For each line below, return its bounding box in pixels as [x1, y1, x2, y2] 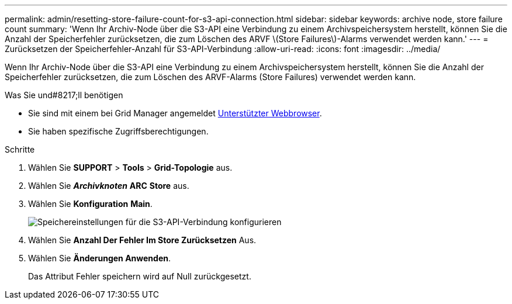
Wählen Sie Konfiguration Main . [28, 199, 153, 209]
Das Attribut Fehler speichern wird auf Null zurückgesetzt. [28, 271, 251, 281]
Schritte [5, 144, 35, 154]
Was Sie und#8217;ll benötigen [5, 90, 123, 100]
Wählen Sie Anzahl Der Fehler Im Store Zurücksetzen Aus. [28, 235, 257, 245]
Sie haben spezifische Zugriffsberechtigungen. [28, 126, 209, 136]
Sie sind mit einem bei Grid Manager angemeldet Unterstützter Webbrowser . [28, 108, 322, 118]
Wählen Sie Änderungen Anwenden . [28, 253, 171, 263]
